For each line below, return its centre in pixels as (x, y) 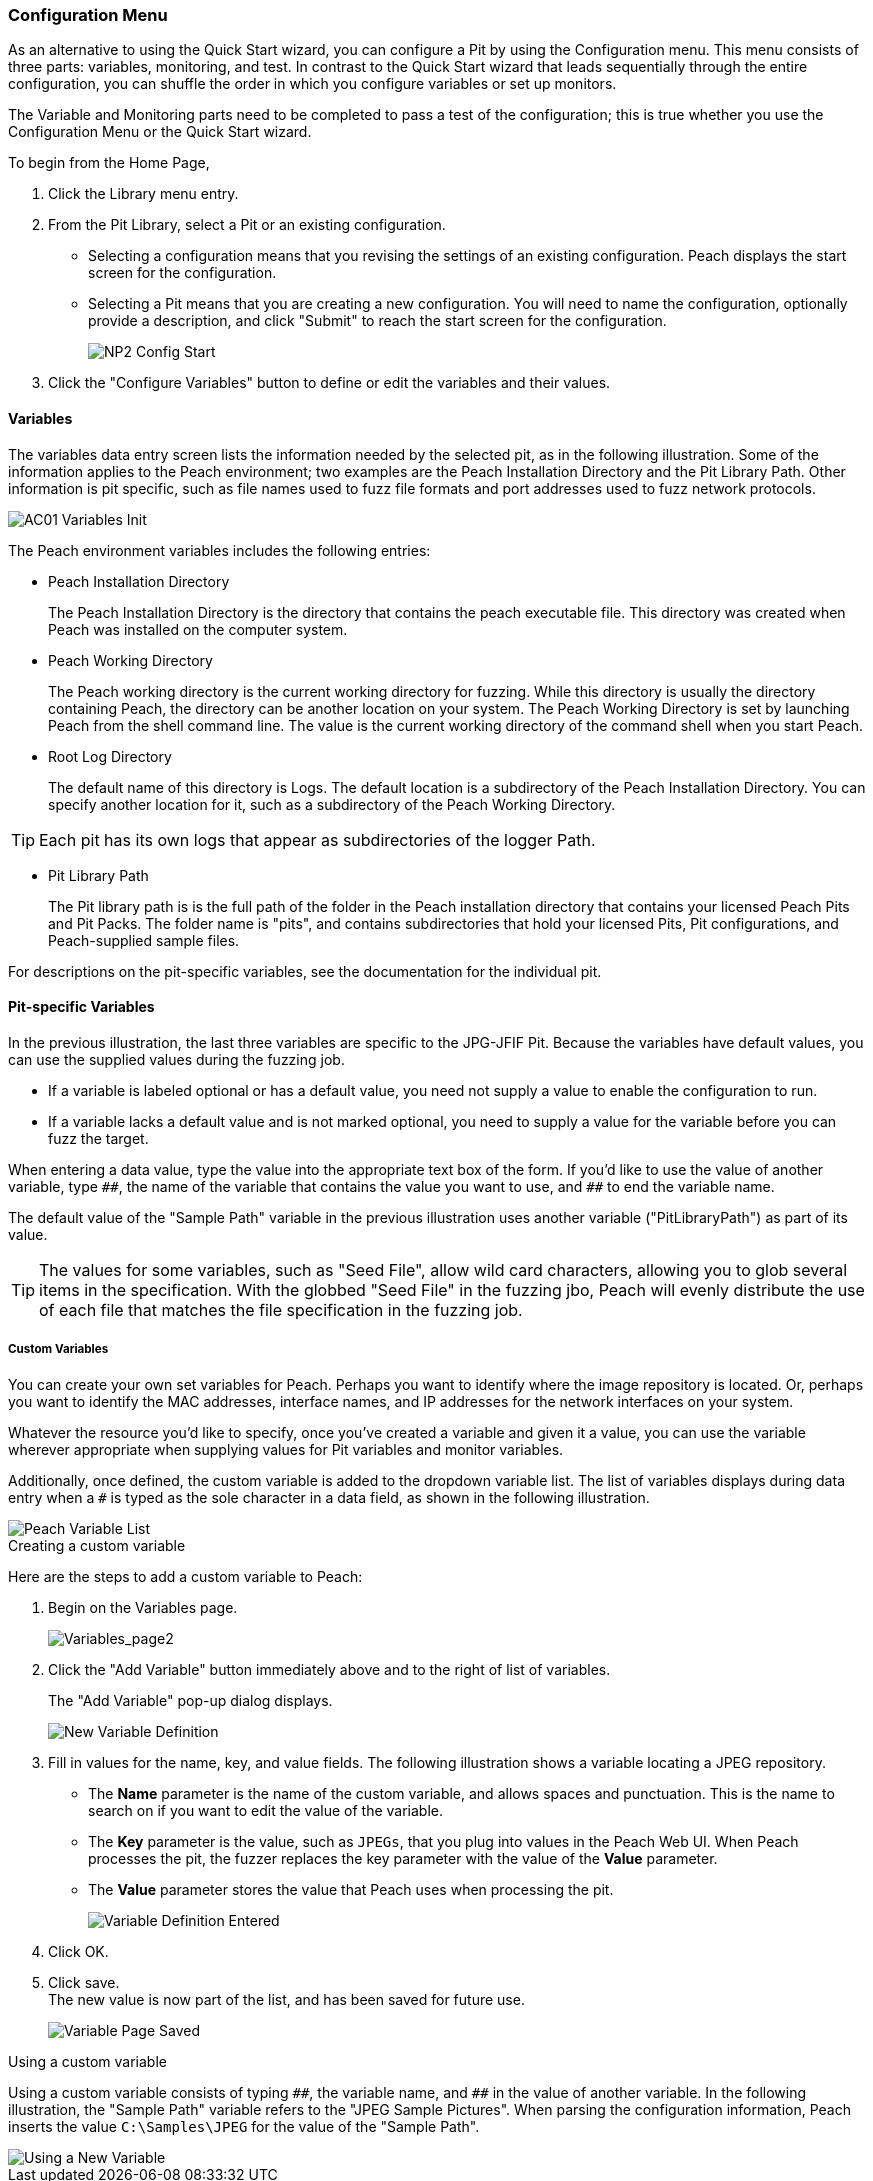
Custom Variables (58, 1349)
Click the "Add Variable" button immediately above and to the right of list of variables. (329, 1669)
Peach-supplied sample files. (144, 940)
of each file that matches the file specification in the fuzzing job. (281, 1309)
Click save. (84, 1982)
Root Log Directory (110, 756)
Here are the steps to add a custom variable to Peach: (185, 1576)
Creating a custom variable (97, 1545)
